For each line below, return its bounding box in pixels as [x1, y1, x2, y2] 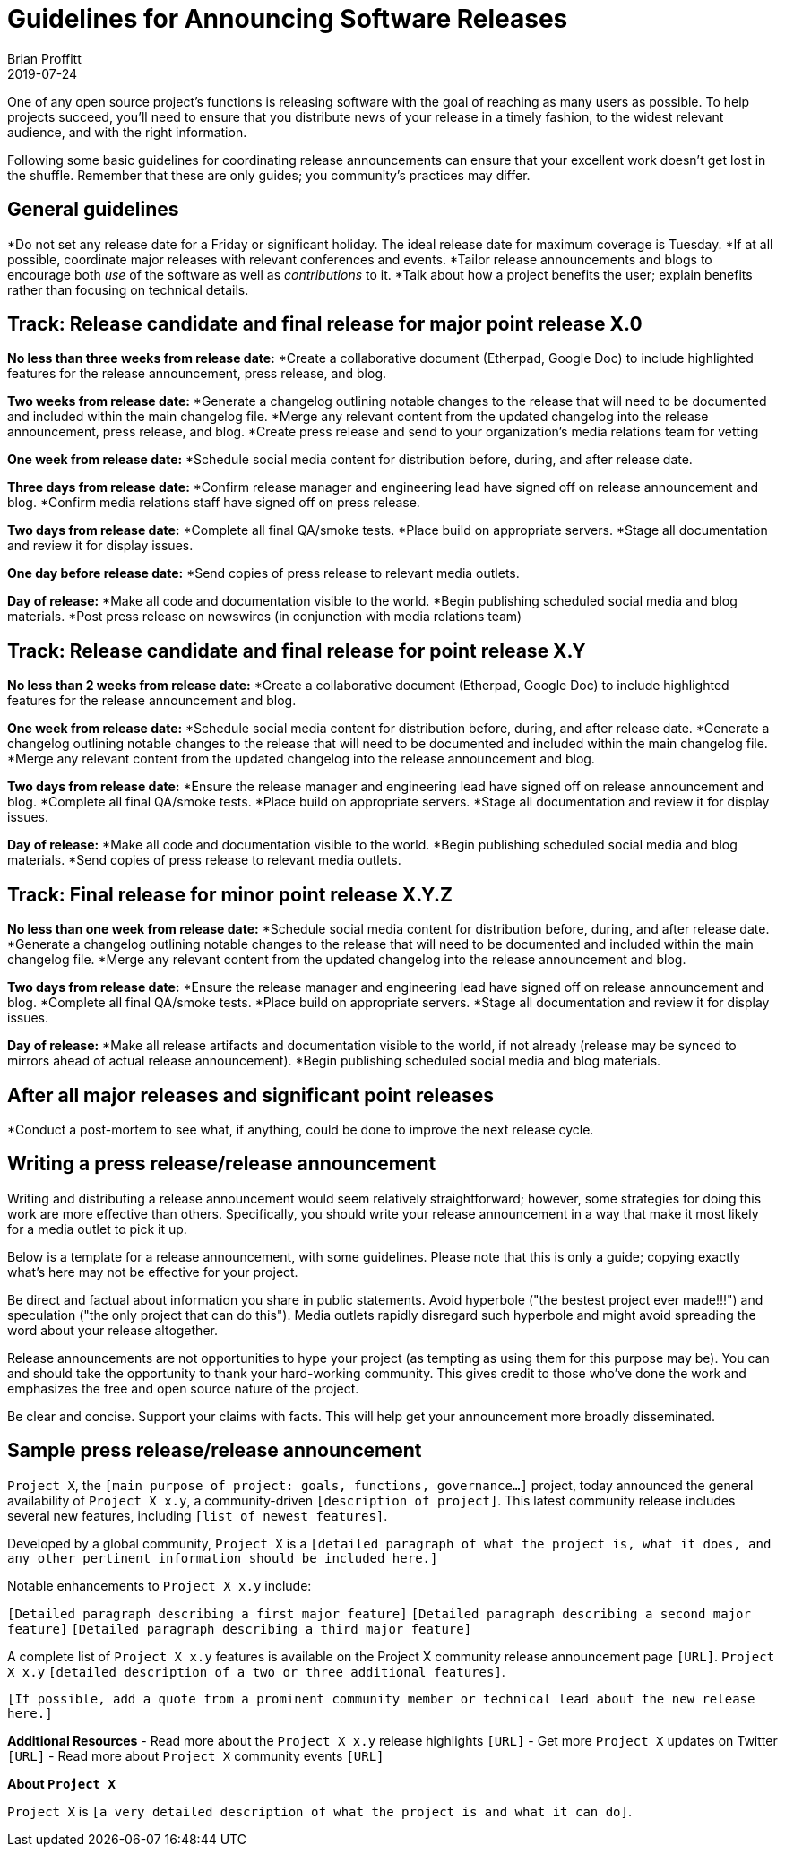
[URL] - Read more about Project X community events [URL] [7, 1747, 384, 1763]
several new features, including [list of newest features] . [7, 1507, 388, 1523]
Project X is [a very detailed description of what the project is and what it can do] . [7, 1803, 633, 1819]
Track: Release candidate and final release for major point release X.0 [7, 313, 643, 336]
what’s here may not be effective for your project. [7, 1263, 298, 1280]
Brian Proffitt [7, 50, 82, 66]
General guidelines [7, 198, 179, 221]
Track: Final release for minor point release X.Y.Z [7, 883, 453, 906]
